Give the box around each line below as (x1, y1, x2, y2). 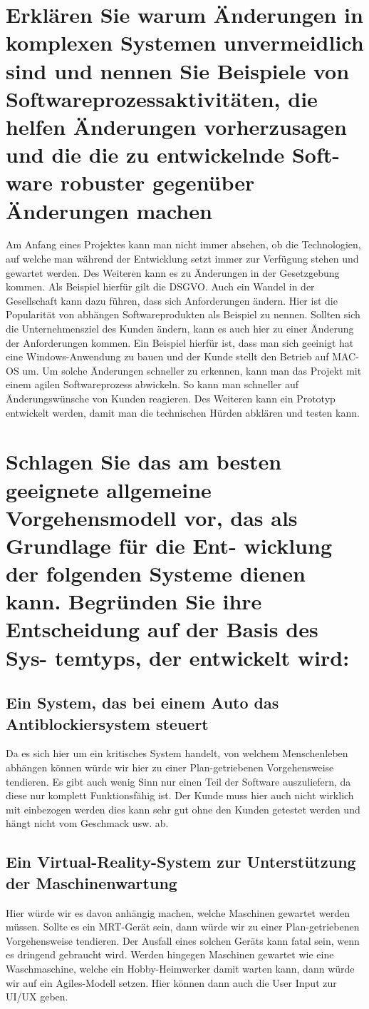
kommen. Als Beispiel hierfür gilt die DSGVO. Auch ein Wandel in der (6, 279, 315, 294)
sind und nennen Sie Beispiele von (6, 56, 350, 85)
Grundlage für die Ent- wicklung (6, 530, 332, 559)
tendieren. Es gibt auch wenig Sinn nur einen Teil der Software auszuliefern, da (6, 774, 351, 789)
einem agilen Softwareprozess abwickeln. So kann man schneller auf (6, 377, 298, 392)
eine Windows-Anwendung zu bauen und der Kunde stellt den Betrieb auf (6, 349, 329, 364)
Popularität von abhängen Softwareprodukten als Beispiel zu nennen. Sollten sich (6, 307, 360, 322)
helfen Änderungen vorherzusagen (6, 111, 347, 141)
